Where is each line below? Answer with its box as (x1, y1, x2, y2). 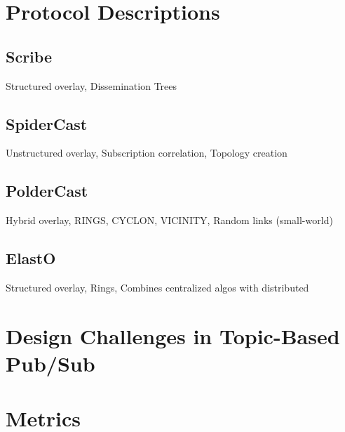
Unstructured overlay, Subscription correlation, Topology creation (6, 145, 287, 160)
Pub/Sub (6, 348, 95, 377)
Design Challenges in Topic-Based (6, 321, 340, 350)
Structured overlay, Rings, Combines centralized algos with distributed (6, 280, 309, 294)
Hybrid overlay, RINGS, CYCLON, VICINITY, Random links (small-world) (6, 213, 333, 228)
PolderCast (6, 180, 88, 202)
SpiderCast (6, 112, 88, 134)
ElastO (6, 247, 56, 269)
